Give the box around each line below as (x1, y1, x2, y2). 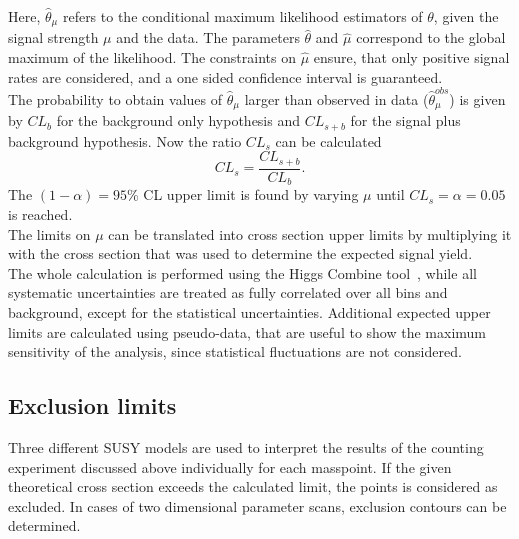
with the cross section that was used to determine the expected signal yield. (8, 243, 473, 264)
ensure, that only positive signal (313, 47, 510, 68)
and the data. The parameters (116, 27, 300, 48)
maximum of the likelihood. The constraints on (8, 47, 296, 68)
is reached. (8, 203, 73, 224)
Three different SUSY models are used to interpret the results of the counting (8, 436, 484, 457)
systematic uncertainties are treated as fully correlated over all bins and (8, 282, 448, 303)
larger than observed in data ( (244, 88, 429, 109)
